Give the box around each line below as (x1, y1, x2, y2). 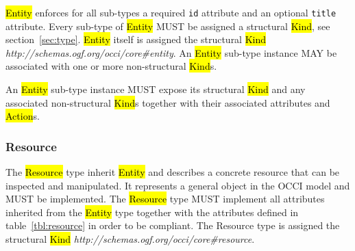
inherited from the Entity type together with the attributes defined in (5, 204, 299, 219)
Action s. (5, 109, 40, 123)
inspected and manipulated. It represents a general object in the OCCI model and (5, 178, 350, 192)
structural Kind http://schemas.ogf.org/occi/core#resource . (5, 232, 255, 246)
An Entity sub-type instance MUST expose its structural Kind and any (5, 82, 306, 96)
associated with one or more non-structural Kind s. (5, 59, 217, 73)
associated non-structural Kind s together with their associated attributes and (5, 95, 330, 109)
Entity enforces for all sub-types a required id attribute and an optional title (5, 5, 336, 19)
